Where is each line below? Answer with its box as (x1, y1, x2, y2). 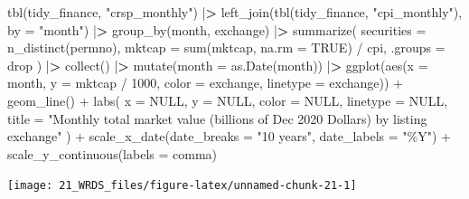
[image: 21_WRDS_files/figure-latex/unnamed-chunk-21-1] (7, 179, 357, 193)
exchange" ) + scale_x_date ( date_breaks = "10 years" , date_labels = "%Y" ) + (7, 127, 451, 146)
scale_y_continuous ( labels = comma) (7, 144, 218, 163)
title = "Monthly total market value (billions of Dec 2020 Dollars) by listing (7, 109, 427, 128)
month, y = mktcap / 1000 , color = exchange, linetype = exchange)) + (7, 73, 403, 92)
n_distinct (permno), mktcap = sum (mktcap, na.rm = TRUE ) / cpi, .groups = (7, 38, 446, 57)
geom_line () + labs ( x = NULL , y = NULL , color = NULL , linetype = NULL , (7, 90, 448, 109)
